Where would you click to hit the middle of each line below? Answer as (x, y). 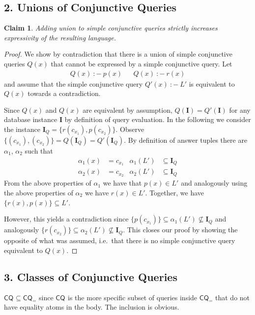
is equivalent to (212, 83)
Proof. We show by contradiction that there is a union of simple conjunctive (118, 54)
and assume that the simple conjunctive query (73, 83)
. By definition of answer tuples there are (186, 140)
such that (39, 150)
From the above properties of (48, 183)
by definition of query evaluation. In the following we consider (158, 119)
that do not (233, 297)
